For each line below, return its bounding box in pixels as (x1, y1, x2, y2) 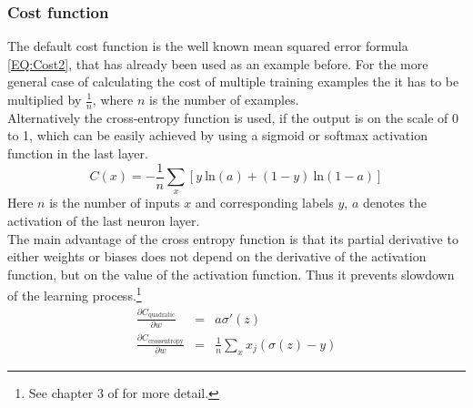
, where (92, 90, 134, 108)
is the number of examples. (148, 90, 299, 108)
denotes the (362, 193, 428, 212)
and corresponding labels (195, 193, 334, 212)
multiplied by (7, 90, 82, 108)
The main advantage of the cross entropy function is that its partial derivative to (7, 229, 458, 248)
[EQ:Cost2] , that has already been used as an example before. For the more (7, 54, 428, 73)
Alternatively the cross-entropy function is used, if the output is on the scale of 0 (7, 107, 459, 127)
